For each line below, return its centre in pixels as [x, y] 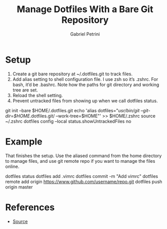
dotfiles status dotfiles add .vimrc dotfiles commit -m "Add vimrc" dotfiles [82, 176]
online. [12, 166]
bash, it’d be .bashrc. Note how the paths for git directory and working [86, 84]
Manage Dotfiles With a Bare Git [85, 9]
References [30, 207]
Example [24, 141]
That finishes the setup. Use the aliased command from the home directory [83, 156]
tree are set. [25, 90]
